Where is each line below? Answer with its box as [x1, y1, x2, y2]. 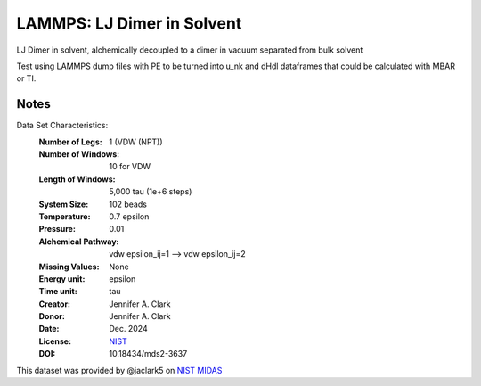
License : [38, 335, 71, 347]
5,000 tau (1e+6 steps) [109, 186, 192, 197]
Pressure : [38, 224, 76, 234]
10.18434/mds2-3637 [109, 349, 188, 359]
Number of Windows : [38, 149, 120, 160]
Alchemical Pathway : [38, 236, 119, 247]
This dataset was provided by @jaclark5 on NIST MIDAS [16, 365, 223, 375]
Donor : [38, 311, 66, 322]
